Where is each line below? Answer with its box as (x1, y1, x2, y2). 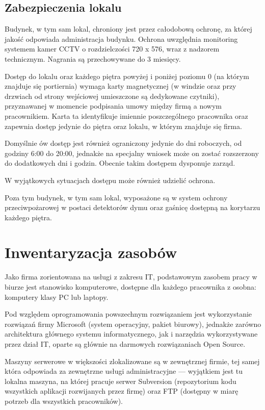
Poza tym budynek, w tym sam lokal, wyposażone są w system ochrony (5, 192, 228, 202)
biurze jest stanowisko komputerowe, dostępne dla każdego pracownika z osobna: (5, 281, 256, 292)
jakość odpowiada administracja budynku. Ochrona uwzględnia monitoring (5, 33, 238, 44)
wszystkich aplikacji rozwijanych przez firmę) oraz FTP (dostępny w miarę (5, 386, 238, 396)
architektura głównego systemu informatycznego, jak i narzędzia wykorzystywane (5, 328, 258, 339)
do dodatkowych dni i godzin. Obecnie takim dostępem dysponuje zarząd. (5, 158, 235, 168)
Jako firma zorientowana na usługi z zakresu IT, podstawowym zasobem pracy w (5, 271, 257, 282)
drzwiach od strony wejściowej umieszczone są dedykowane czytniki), (5, 90, 220, 101)
